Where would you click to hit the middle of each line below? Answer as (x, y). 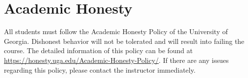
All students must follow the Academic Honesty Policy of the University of (116, 31)
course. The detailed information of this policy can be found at (99, 50)
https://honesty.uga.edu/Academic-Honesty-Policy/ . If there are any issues (116, 60)
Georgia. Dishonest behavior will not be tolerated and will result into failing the (124, 41)
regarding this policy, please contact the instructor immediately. (100, 69)
